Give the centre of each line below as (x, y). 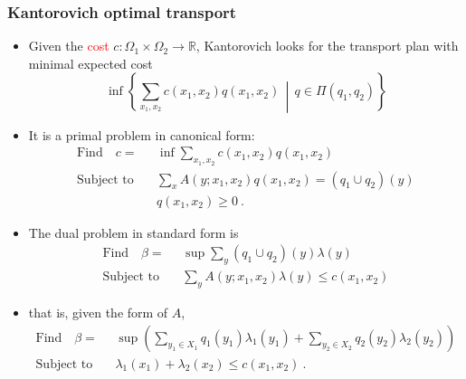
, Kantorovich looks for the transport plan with (327, 46)
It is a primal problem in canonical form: (142, 134)
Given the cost (69, 46)
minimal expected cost (90, 63)
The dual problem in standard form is (133, 232)
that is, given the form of (98, 312)
